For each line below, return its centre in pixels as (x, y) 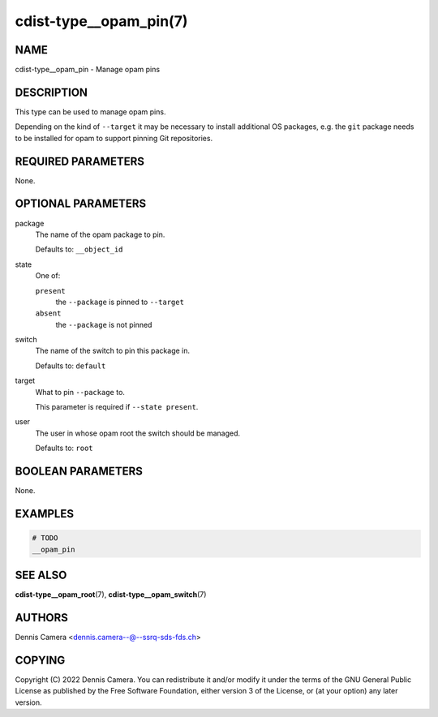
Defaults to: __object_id (79, 249)
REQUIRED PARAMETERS (80, 161)
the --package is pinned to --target (120, 302)
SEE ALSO (41, 575)
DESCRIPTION (52, 92)
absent (48, 313)
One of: (48, 276)
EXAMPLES (45, 514)
